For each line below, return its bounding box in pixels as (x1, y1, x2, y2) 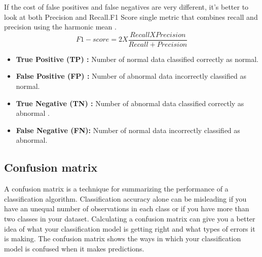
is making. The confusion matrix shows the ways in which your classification (4, 233, 241, 244)
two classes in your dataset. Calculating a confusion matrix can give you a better (4, 213, 255, 223)
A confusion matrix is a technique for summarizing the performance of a (4, 183, 229, 194)
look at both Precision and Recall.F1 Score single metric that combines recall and (4, 11, 258, 22)
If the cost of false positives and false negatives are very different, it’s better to (4, 2, 249, 12)
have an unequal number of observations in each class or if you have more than (4, 203, 249, 214)
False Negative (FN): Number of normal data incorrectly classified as (16, 124, 240, 135)
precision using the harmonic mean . (4, 21, 117, 32)
